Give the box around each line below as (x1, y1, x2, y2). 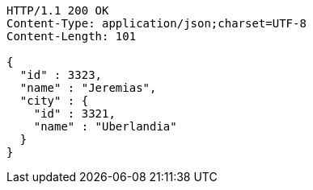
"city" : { (19, 94, 89, 107)
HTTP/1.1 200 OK (6, 4, 109, 17)
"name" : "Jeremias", (19, 81, 157, 94)
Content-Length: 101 (6, 30, 137, 43)
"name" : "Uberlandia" (33, 120, 177, 133)
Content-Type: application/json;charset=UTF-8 (6, 17, 307, 30)
